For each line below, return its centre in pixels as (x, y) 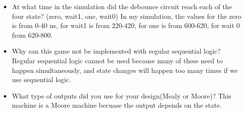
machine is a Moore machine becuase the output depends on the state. (117, 105)
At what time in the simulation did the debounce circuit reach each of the (122, 6)
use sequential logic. (41, 79)
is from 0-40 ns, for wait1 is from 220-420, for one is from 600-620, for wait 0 (126, 25)
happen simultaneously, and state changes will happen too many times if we (125, 70)
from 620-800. (32, 35)
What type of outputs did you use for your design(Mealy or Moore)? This (122, 95)
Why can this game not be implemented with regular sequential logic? (116, 51)
